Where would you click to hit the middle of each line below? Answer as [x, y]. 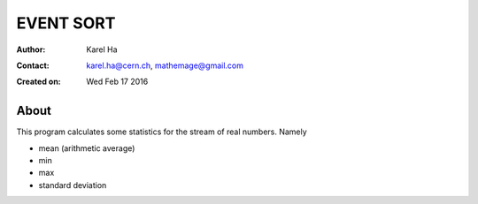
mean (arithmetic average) [87, 148]
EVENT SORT [66, 23]
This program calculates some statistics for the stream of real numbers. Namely [162, 132]
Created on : [39, 82]
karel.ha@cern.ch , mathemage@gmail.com [165, 65]
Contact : [33, 65]
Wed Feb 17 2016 [117, 82]
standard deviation [73, 185]
